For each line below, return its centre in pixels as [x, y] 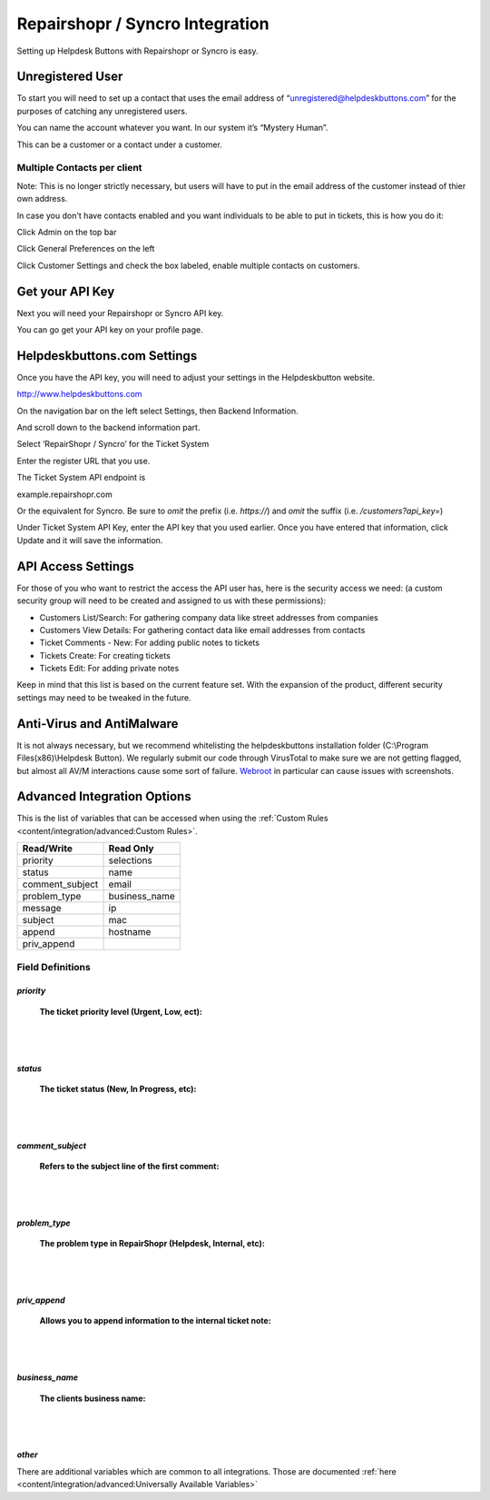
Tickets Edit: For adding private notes [109, 669]
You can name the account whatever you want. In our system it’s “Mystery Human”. [172, 128]
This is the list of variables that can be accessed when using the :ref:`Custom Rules [172, 819]
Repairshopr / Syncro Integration [143, 24]
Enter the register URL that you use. [83, 461]
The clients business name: [93, 1398]
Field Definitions [54, 967]
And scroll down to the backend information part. [108, 428]
